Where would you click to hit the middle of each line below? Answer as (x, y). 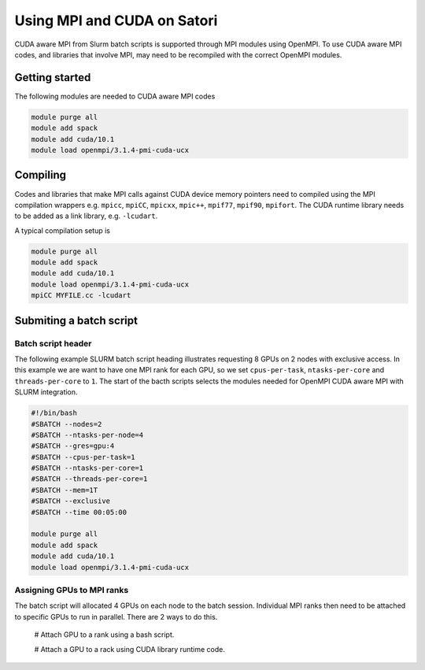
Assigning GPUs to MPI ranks (72, 590)
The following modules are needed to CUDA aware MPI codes (115, 96)
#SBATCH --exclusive (70, 501)
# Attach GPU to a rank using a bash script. (104, 635)
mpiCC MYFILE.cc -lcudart (81, 296)
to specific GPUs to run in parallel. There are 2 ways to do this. (116, 616)
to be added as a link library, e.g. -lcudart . (86, 216)
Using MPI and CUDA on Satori (116, 20)
